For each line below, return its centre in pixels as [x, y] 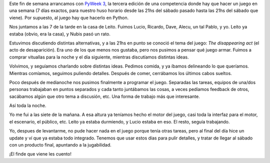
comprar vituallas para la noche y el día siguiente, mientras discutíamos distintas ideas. [99, 57]
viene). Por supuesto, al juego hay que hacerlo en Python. [69, 17]
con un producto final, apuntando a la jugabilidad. [60, 145]
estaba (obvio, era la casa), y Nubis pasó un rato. [60, 34]
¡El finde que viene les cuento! [40, 154]
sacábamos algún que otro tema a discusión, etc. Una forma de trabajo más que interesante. [104, 96]
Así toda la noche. [28, 105]
